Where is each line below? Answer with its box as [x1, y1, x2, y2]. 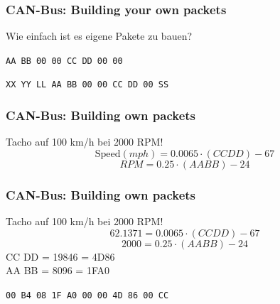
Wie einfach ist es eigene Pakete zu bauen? [6, 28, 193, 43]
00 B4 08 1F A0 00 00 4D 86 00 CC [6, 290, 169, 300]
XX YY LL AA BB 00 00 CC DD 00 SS [6, 80, 169, 90]
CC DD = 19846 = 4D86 [6, 249, 115, 264]
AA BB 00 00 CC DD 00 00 [6, 55, 123, 66]
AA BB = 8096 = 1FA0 [6, 263, 110, 278]
